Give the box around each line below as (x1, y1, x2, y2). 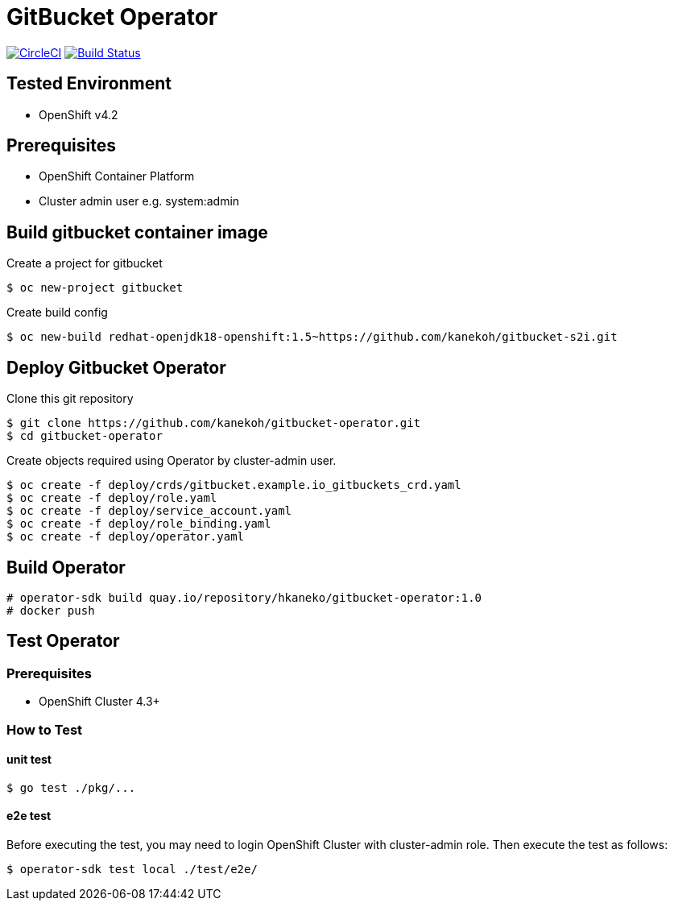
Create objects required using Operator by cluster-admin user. (6, 453, 337, 468)
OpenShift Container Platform (39, 169, 195, 184)
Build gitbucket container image (6, 222, 268, 242)
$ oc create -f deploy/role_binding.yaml (6, 517, 271, 531)
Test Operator (6, 631, 120, 652)
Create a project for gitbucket (6, 256, 163, 271)
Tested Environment (6, 73, 172, 94)
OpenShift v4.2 (39, 107, 118, 122)
